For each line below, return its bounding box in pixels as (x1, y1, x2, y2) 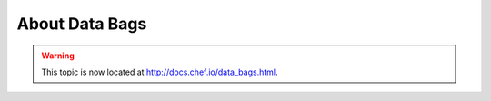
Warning (41, 50, 75, 61)
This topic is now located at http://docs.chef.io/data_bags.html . (41, 66, 278, 77)
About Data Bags (16, 14, 147, 34)
